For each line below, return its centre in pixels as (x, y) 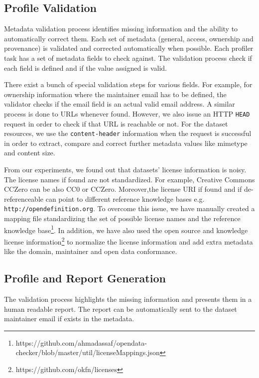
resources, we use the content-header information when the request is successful (128, 133)
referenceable (24, 198)
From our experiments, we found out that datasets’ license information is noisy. (125, 170)
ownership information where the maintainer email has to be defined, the (115, 94)
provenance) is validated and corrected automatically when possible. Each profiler (129, 48)
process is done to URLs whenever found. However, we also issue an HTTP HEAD (127, 113)
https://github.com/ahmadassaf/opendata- (81, 342)
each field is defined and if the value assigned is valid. (85, 67)
